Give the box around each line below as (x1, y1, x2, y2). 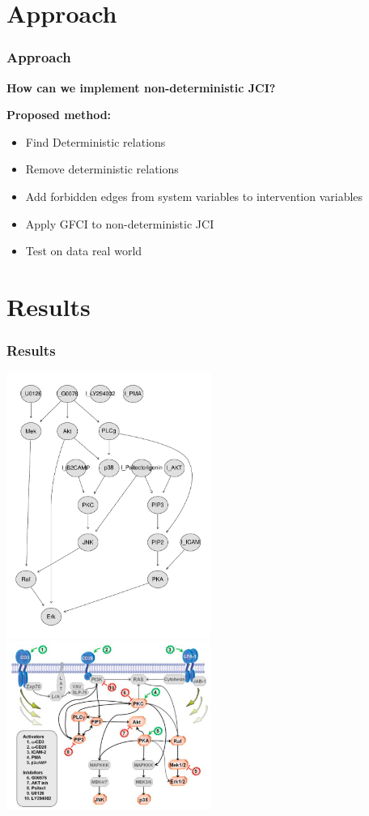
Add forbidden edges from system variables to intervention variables (25, 187, 363, 204)
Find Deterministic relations (25, 133, 166, 150)
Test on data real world (25, 242, 142, 259)
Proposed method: (6, 106, 112, 123)
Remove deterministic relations (25, 160, 179, 177)
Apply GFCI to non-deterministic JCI (25, 215, 214, 232)
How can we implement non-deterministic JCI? (6, 79, 276, 96)
